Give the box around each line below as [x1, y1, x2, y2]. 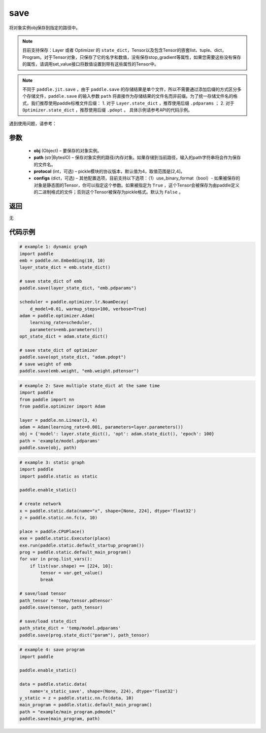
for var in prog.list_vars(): [19, 556, 93, 562]
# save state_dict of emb [19, 279, 82, 284]
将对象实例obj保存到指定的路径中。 [9, 25, 81, 31]
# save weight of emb [19, 361, 72, 367]
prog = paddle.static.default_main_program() [19, 549, 132, 555]
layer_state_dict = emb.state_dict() [19, 264, 111, 270]
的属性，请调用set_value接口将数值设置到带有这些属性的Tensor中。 [22, 61, 159, 67]
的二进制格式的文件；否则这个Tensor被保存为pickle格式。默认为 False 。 [33, 189, 183, 195]
